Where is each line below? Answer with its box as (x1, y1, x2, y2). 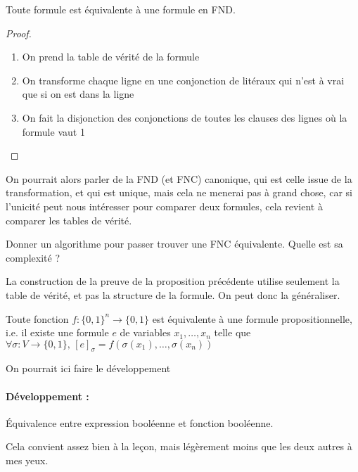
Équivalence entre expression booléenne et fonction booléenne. (6, 415, 274, 430)
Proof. (6, 25, 32, 40)
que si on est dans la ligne (22, 87, 134, 101)
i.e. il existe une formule (6, 325, 109, 340)
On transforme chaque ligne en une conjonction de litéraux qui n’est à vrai (22, 72, 345, 87)
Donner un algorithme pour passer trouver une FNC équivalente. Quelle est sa (6, 236, 343, 251)
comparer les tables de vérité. (6, 212, 132, 227)
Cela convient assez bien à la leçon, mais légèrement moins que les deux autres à (6, 439, 352, 454)
